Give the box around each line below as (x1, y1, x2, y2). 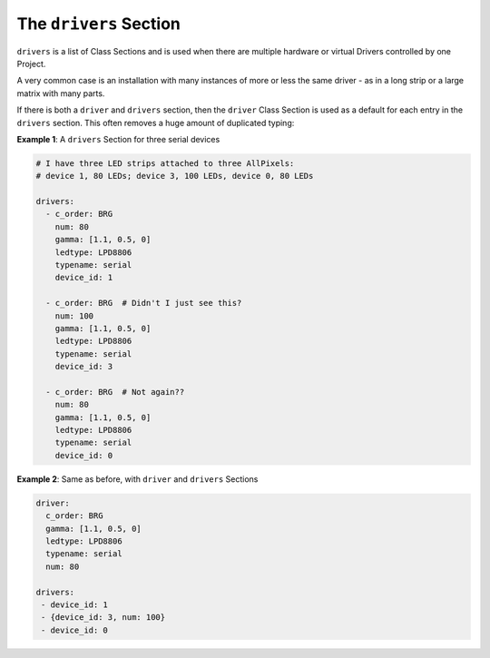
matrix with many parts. (16, 87, 105, 99)
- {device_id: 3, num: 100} (41, 613, 166, 623)
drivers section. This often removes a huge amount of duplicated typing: (16, 117, 295, 128)
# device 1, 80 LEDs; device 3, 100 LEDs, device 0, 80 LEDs (35, 171, 314, 182)
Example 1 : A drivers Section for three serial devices (16, 133, 220, 144)
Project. (16, 58, 46, 69)
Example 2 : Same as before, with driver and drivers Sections (16, 473, 259, 485)
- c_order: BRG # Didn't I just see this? (45, 298, 242, 309)
